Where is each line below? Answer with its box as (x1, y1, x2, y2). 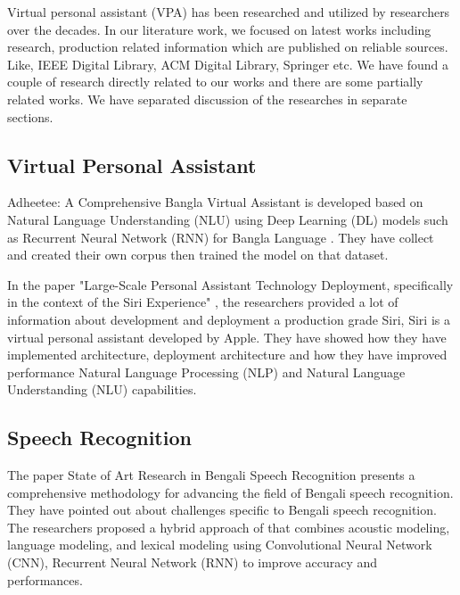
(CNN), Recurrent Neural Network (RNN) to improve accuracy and (7, 553, 378, 572)
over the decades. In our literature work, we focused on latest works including (7, 20, 431, 38)
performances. (7, 570, 83, 589)
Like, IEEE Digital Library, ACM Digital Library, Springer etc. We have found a (7, 54, 448, 73)
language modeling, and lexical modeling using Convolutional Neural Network (7, 535, 432, 554)
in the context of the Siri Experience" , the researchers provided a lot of (7, 293, 398, 311)
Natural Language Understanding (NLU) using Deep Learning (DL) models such (7, 210, 448, 228)
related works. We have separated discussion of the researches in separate (7, 89, 407, 108)
